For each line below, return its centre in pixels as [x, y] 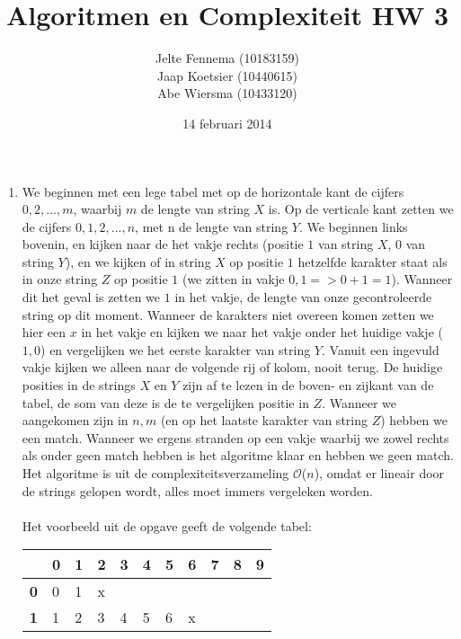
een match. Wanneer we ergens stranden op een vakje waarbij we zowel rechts [235, 437]
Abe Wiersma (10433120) [227, 93]
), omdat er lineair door [379, 473]
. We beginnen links [353, 226]
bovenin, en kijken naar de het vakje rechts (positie [163, 244]
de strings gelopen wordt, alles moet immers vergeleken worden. [197, 490]
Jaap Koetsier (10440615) [227, 75]
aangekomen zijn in [75, 420]
